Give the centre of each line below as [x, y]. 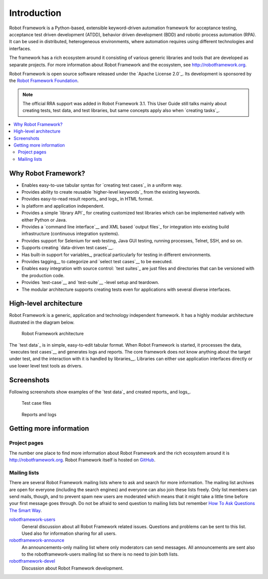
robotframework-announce [37, 540]
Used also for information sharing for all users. [69, 533]
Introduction [35, 13]
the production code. [43, 275]
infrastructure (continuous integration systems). [70, 234]
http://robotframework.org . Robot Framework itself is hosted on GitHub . [82, 460]
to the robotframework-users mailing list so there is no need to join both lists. [100, 554]
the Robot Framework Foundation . [44, 81]
